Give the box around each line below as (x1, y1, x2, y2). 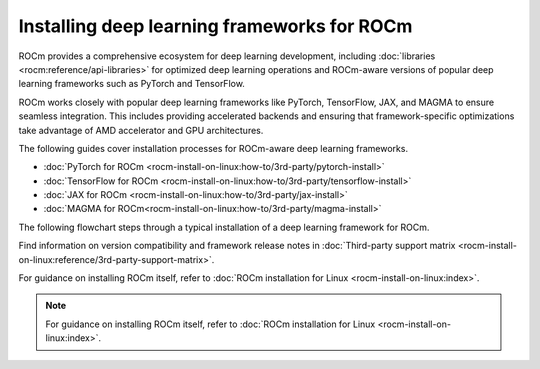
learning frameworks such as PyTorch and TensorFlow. (18, 78, 245, 90)
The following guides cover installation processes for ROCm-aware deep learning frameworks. (18, 142, 409, 154)
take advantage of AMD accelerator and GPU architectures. (18, 124, 264, 136)
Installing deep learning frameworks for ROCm (18, 15, 413, 37)
